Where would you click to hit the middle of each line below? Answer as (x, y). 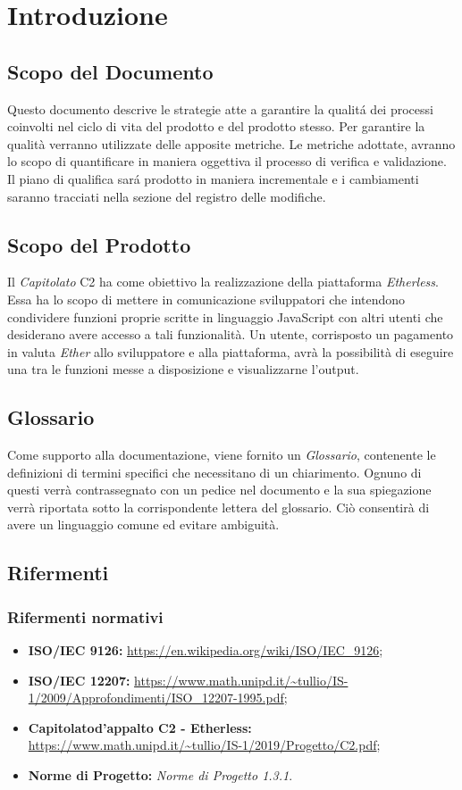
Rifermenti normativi (85, 616)
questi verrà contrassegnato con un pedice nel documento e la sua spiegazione (219, 490)
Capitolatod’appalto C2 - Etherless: (140, 727)
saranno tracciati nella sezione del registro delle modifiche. (167, 196)
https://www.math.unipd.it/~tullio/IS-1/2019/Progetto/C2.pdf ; (204, 745)
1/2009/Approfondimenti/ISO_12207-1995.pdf (156, 698)
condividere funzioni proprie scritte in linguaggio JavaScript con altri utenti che (225, 316)
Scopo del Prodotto (99, 244)
